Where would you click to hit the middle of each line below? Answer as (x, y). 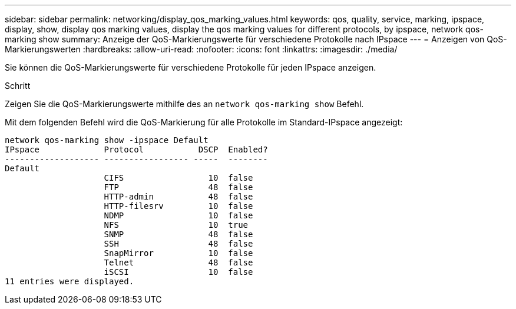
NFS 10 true (176, 225)
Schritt (18, 86)
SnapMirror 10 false (178, 253)
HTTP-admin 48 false (178, 197)
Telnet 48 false (178, 263)
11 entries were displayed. (70, 281)
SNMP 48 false (178, 234)
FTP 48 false (178, 187)
